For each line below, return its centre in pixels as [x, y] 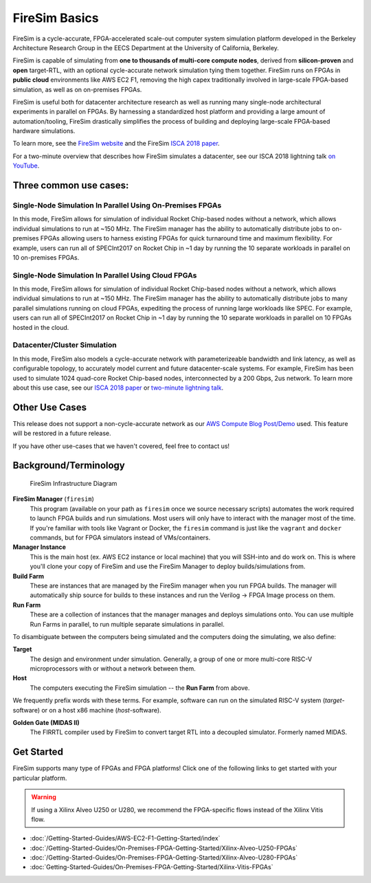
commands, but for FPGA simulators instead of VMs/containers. [120, 538]
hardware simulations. [44, 131]
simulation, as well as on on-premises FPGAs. [77, 89]
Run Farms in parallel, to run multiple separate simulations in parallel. [127, 624]
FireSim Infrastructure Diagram [74, 484]
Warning [44, 797]
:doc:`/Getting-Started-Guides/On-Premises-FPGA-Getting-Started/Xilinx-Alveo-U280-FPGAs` [164, 858]
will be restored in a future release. [62, 434]
